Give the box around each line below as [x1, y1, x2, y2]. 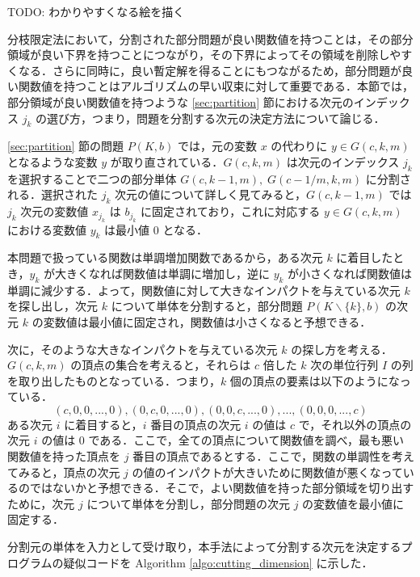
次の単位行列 [310, 356, 379, 373]
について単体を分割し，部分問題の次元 [86, 495, 290, 512]
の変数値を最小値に [302, 495, 405, 512]
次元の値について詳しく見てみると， [115, 186, 307, 203]
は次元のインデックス [286, 153, 400, 170]
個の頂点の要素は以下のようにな [229, 372, 400, 389]
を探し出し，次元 [7, 297, 98, 314]
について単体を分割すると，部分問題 [111, 297, 303, 314]
